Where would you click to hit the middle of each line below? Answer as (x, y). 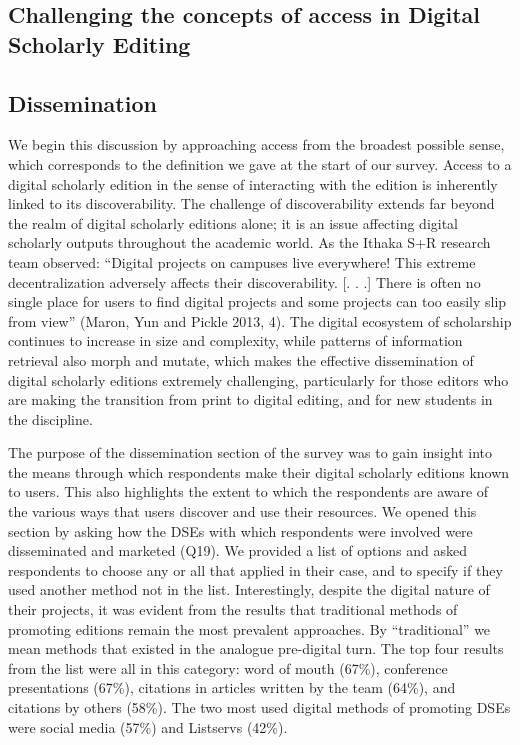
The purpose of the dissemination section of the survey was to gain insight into (250, 452)
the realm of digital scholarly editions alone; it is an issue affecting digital (233, 222)
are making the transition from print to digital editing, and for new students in (250, 399)
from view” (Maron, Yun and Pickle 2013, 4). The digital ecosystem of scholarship (260, 320)
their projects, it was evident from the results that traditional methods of (233, 609)
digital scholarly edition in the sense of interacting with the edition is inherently (253, 183)
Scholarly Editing (99, 43)
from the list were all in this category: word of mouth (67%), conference (228, 667)
